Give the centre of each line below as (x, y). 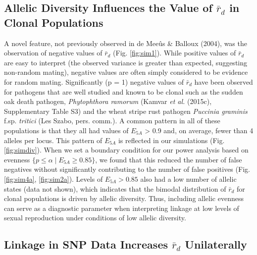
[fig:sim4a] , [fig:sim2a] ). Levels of (53, 178)
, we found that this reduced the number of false (169, 159)
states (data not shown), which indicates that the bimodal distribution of (115, 188)
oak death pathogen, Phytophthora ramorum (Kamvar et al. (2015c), (108, 101)
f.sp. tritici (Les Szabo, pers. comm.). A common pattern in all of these (112, 121)
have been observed (224, 81)
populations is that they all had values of (66, 130)
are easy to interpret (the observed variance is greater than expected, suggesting (126, 62)
